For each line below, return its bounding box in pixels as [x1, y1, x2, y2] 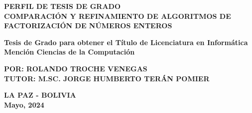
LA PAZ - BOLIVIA [4, 90, 76, 100]
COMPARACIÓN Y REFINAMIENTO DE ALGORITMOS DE [4, 10, 231, 21]
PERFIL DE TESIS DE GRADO [4, 1, 121, 11]
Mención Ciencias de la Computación [4, 47, 135, 57]
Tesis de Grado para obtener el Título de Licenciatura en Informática [4, 37, 248, 47]
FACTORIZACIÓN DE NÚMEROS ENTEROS [4, 20, 172, 31]
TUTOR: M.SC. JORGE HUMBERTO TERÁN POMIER [4, 73, 210, 83]
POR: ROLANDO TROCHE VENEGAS [4, 63, 147, 73]
